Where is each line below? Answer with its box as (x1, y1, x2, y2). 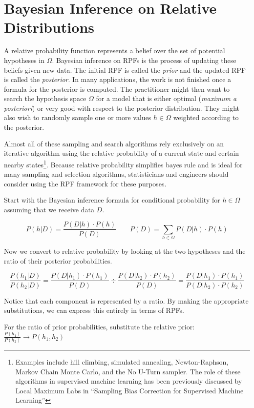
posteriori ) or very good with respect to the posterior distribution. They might (4, 102, 239, 113)
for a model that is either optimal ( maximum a (96, 93, 237, 103)
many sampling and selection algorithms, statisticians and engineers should (4, 169, 229, 179)
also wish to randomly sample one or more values (4, 112, 151, 122)
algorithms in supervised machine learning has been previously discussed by (15, 376, 242, 386)
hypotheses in (4, 55, 44, 65)
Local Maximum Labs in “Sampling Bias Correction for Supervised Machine (15, 385, 244, 395)
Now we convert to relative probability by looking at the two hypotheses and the (4, 246, 246, 256)
